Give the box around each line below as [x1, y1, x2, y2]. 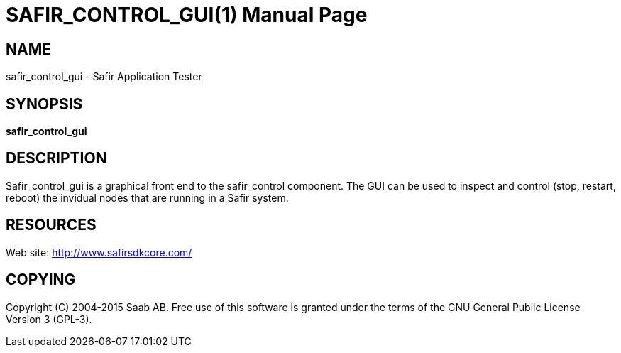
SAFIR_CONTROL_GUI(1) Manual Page [6, 3, 368, 27]
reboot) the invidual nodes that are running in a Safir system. [6, 191, 289, 204]
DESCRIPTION [6, 149, 107, 168]
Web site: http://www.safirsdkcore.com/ [6, 246, 192, 259]
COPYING [6, 271, 76, 289]
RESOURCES [6, 216, 97, 234]
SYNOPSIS [6, 94, 83, 113]
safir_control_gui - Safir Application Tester [6, 70, 202, 83]
